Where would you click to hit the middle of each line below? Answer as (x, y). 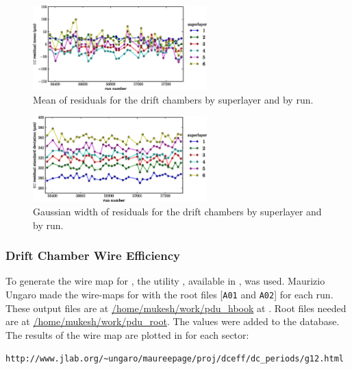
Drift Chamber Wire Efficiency (93, 255)
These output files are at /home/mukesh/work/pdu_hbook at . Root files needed (176, 308)
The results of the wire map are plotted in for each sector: (127, 334)
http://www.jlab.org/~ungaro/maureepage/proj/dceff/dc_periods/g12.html (175, 358)
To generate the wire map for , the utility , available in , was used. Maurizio (165, 281)
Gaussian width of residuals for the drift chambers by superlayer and (177, 212)
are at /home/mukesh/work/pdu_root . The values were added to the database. (173, 321)
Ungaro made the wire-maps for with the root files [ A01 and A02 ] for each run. (169, 295)
